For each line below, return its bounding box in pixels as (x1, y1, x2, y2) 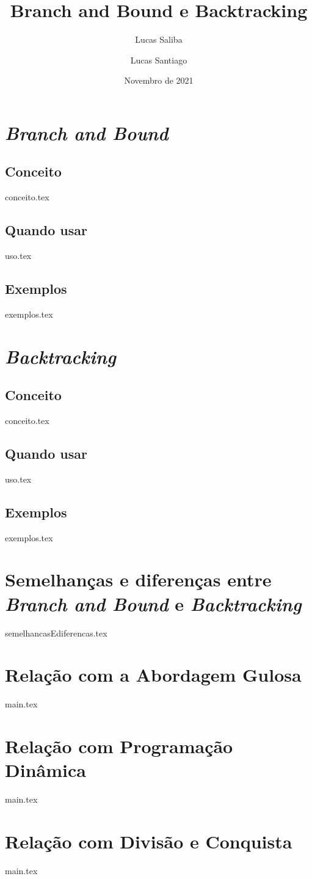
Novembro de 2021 (124, 74, 194, 87)
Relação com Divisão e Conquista (5, 828, 292, 853)
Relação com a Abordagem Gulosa (5, 662, 302, 687)
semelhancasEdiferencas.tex (5, 626, 107, 639)
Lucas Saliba (135, 33, 183, 46)
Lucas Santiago (130, 53, 187, 66)
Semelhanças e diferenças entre (5, 567, 272, 592)
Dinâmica (5, 757, 86, 782)
